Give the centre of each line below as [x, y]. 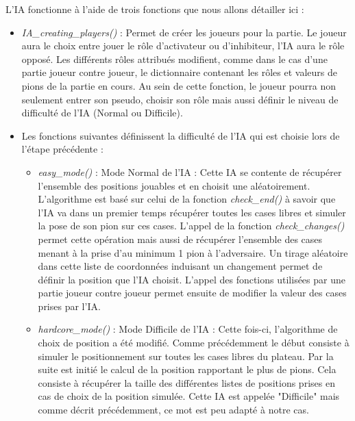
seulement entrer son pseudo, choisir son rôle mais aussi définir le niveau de [180, 99]
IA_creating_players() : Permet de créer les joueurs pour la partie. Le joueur [184, 32]
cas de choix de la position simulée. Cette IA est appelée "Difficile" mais [189, 396]
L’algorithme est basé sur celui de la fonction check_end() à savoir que [187, 199]
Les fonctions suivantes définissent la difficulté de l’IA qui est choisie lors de [181, 135]
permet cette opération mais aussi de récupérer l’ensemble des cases [180, 239]
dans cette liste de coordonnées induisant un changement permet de [180, 266]
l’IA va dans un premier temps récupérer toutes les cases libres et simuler [192, 212]
